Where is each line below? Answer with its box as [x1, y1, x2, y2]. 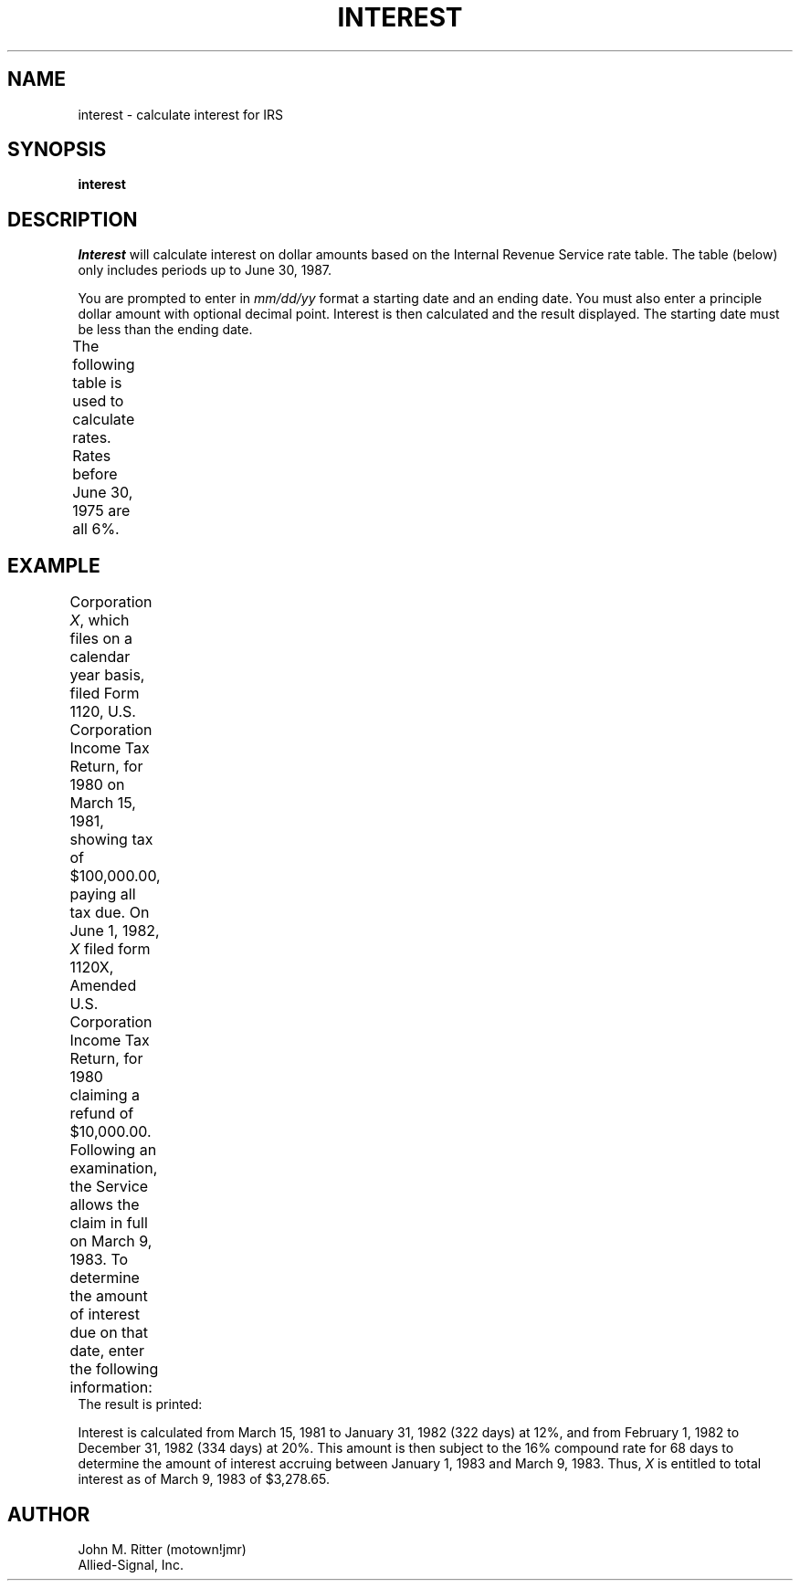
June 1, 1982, [69, 921, 160, 941]
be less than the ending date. [78, 321, 253, 338]
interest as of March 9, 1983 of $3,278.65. [78, 1471, 330, 1488]
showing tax [69, 830, 153, 849]
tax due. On [69, 903, 150, 922]
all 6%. [72, 520, 120, 539]
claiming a [69, 1086, 140, 1105]
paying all [69, 885, 136, 904]
